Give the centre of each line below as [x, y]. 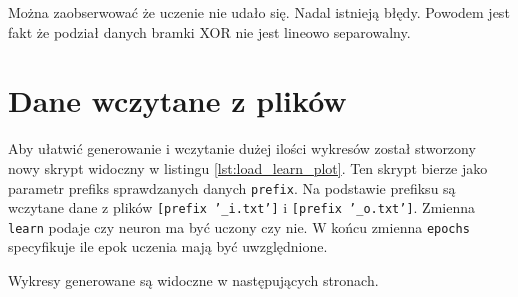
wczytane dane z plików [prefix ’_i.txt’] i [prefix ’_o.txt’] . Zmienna [241, 207]
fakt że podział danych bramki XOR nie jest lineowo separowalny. [209, 31]
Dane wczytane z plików [177, 100]
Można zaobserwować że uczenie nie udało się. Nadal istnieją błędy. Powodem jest [259, 12]
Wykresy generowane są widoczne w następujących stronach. [193, 280]
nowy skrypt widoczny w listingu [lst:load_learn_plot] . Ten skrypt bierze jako [248, 167]
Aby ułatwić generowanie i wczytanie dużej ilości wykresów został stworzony [242, 148]
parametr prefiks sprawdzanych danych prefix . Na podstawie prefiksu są [232, 187]
